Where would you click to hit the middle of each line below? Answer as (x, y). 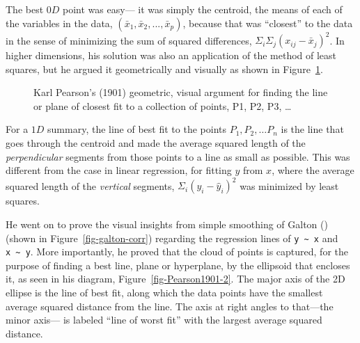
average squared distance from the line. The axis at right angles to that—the (170, 306)
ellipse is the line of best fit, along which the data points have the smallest (164, 293)
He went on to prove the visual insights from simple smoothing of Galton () (167, 224)
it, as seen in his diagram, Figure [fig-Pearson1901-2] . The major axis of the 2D (175, 279)
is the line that (312, 129)
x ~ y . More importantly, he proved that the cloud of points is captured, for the (177, 252)
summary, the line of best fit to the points (137, 129)
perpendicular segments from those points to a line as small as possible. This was (178, 156)
